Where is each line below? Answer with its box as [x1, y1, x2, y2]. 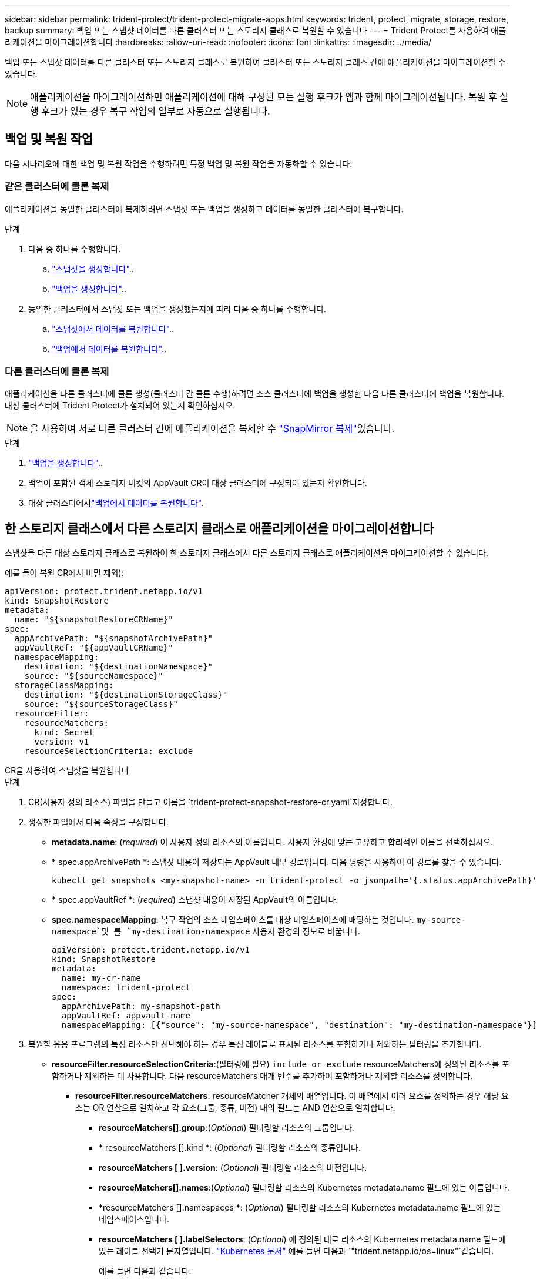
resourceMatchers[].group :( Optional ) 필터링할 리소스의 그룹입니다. [99, 1122, 354, 1133]
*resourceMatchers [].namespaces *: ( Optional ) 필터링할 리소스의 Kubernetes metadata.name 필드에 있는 [99, 1202, 501, 1213]
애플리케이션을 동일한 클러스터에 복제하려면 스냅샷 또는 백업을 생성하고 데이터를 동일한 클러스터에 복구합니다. [5, 203, 404, 214]
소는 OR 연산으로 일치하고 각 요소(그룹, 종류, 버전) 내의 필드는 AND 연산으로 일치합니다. [75, 1103, 395, 1113]
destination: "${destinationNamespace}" [24, 662, 213, 672]
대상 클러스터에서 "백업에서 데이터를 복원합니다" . [28, 498, 204, 508]
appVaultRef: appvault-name [61, 1011, 191, 1021]
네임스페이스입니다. [99, 1214, 169, 1225]
